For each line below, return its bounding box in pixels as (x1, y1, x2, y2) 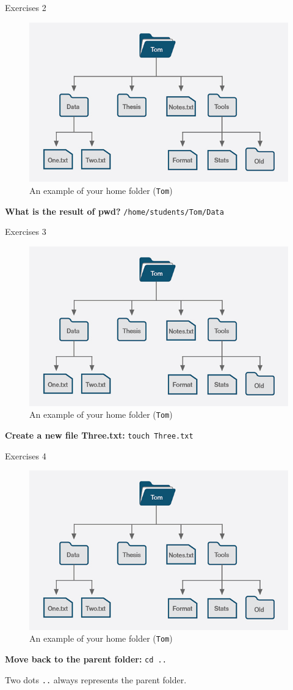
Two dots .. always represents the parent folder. (5, 673, 187, 686)
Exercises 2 (5, 1, 46, 13)
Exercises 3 (5, 225, 46, 238)
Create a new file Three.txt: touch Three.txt (5, 428, 194, 441)
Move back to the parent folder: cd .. (5, 653, 167, 666)
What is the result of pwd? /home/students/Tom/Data (5, 204, 224, 217)
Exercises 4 (5, 449, 46, 462)
